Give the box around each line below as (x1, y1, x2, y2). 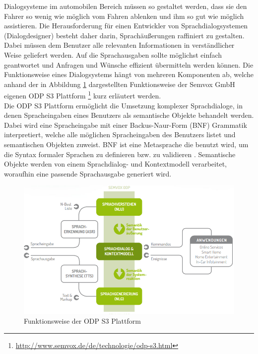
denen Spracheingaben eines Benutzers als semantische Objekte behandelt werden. (4, 110, 254, 120)
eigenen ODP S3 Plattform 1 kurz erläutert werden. (4, 89, 161, 100)
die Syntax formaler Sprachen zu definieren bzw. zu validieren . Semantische (4, 149, 236, 159)
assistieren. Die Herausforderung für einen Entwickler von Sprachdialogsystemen (4, 20, 248, 31)
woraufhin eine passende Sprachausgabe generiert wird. (4, 168, 172, 178)
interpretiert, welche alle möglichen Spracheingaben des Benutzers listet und (4, 129, 236, 140)
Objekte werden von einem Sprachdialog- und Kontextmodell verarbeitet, (4, 159, 227, 169)
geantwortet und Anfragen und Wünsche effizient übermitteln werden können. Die (4, 59, 254, 70)
